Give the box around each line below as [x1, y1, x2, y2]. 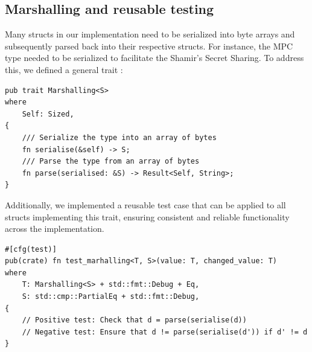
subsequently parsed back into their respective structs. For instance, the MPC [5, 39, 293, 52]
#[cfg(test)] [5, 245, 57, 254]
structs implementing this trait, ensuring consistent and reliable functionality [5, 210, 290, 223]
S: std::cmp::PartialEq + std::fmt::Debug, [22, 292, 200, 301]
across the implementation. [5, 222, 104, 235]
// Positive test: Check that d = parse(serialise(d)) [22, 316, 247, 325]
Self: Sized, [22, 109, 74, 118]
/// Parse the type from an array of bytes [22, 157, 200, 166]
